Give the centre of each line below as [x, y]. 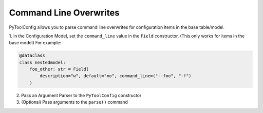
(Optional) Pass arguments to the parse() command [75, 102]
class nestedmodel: [42, 62]
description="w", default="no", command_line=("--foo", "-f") [116, 76]
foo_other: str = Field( [59, 69]
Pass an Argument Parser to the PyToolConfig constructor [81, 95]
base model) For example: [35, 43]
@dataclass [32, 56]
